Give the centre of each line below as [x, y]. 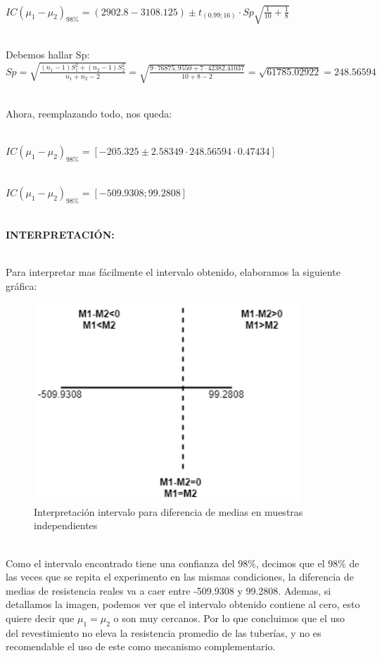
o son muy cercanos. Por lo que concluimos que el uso [229, 618]
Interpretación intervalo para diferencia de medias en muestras [168, 511]
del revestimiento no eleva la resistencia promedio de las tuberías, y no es [164, 632]
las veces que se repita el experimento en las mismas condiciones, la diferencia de [180, 577]
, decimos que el [290, 563]
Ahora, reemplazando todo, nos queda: [89, 113]
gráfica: [21, 285]
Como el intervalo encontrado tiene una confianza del [120, 563]
